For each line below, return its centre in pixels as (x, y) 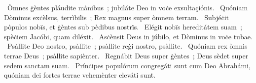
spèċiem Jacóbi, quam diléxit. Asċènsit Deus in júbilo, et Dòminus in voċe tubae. (128, 36)
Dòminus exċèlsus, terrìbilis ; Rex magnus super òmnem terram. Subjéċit (117, 17)
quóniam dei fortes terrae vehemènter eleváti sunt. (80, 75)
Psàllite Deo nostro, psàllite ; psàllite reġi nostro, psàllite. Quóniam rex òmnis (127, 46)
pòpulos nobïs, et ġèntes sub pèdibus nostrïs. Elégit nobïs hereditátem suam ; (123, 27)
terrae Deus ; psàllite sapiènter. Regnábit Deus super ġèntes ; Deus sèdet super (126, 55)
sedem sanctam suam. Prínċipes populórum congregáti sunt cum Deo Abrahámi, (127, 65)
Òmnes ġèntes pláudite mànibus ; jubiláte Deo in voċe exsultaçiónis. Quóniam (128, 7)
